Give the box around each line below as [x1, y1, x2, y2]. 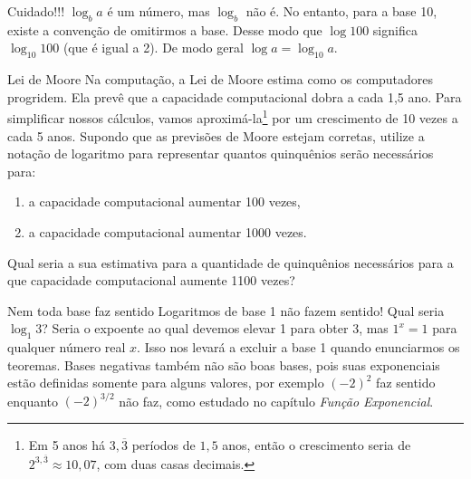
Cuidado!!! [7, 2, 65, 20]
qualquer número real [7, 338, 126, 357]
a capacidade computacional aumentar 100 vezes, [28, 192, 301, 211]
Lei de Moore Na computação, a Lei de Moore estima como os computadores [7, 70, 434, 89]
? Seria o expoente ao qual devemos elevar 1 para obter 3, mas [42, 319, 389, 338]
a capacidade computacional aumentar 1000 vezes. [28, 223, 307, 241]
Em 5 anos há [28, 436, 106, 455]
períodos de [131, 436, 196, 455]
